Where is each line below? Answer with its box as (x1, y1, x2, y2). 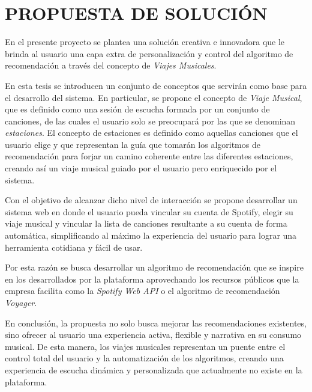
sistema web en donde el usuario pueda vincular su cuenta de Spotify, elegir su (5, 205, 293, 218)
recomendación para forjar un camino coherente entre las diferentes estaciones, (5, 150, 293, 162)
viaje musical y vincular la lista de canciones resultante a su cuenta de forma (5, 217, 287, 230)
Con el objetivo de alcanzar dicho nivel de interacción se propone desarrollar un (5, 194, 298, 206)
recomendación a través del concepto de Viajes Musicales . (5, 59, 217, 72)
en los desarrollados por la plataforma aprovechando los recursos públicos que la (5, 272, 299, 285)
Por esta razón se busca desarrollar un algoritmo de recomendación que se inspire (5, 261, 304, 274)
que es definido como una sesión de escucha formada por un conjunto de (5, 103, 270, 115)
